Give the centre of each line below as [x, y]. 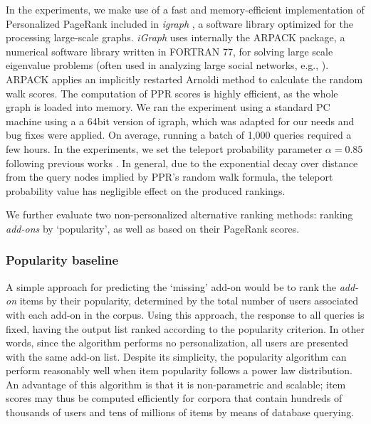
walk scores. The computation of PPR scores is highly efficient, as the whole [172, 93]
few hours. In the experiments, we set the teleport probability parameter [164, 148]
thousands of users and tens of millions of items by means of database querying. [180, 412]
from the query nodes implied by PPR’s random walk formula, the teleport [169, 177]
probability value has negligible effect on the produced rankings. [146, 190]
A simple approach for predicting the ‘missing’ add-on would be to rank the [171, 286]
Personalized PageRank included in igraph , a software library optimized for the [179, 23]
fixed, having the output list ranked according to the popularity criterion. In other [185, 328]
